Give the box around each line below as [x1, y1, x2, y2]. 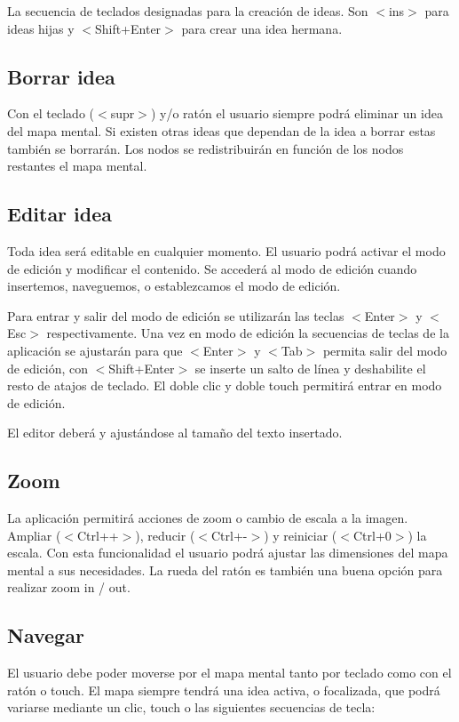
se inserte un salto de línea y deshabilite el [194, 358, 426, 377]
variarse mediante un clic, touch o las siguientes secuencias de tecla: [7, 698, 376, 717]
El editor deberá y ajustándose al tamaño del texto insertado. [7, 423, 343, 442]
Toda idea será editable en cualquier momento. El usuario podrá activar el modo [7, 241, 446, 260]
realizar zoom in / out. [7, 578, 131, 597]
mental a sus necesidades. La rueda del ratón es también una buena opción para [7, 560, 443, 579]
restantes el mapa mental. [7, 156, 147, 175]
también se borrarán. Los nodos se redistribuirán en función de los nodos [7, 139, 404, 157]
